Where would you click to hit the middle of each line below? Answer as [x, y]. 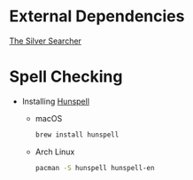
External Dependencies [97, 16]
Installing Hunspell [56, 101]
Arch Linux [55, 152]
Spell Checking [66, 77]
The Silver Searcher [46, 41]
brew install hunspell [77, 135]
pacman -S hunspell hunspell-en [95, 168]
